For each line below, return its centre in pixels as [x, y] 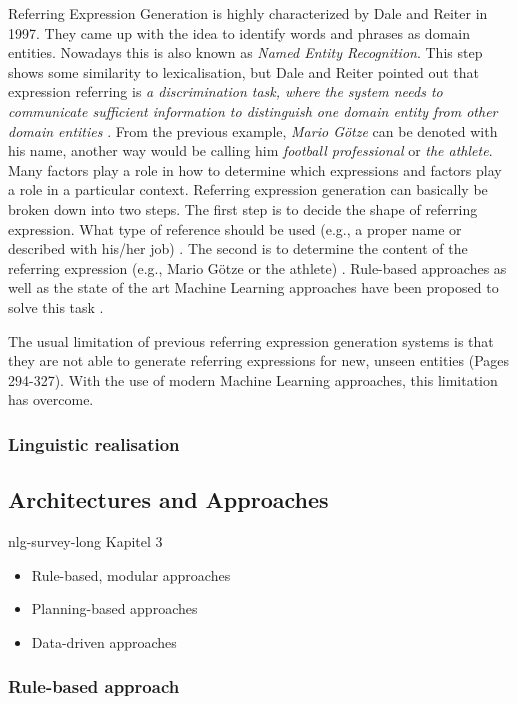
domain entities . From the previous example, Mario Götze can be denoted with [253, 130]
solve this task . [56, 306]
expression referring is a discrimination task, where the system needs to [225, 91]
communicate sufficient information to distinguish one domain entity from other [253, 110]
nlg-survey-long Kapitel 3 [85, 540]
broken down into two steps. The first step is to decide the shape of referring [243, 208]
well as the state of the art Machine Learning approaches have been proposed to [253, 287]
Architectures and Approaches [168, 499]
